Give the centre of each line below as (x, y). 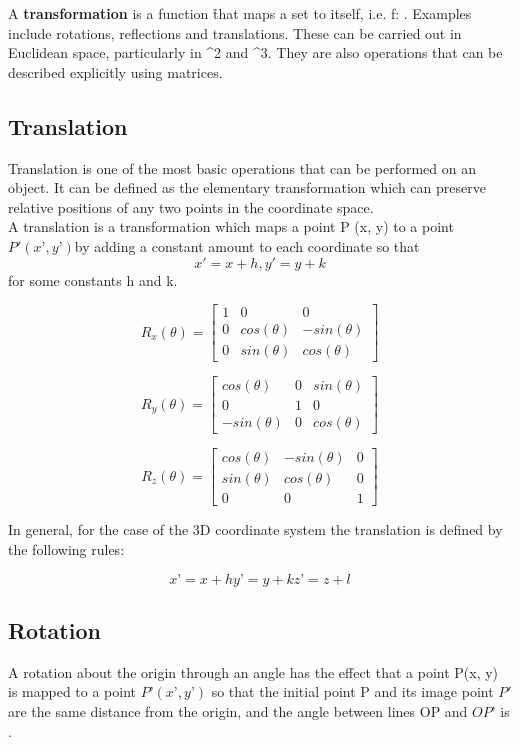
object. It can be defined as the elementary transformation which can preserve (247, 187)
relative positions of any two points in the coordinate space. (191, 206)
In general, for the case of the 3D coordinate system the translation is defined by (255, 529)
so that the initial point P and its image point (352, 691)
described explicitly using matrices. (115, 71)
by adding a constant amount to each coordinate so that (247, 245)
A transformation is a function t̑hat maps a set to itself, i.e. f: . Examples (240, 13)
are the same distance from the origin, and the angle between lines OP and (238, 711)
